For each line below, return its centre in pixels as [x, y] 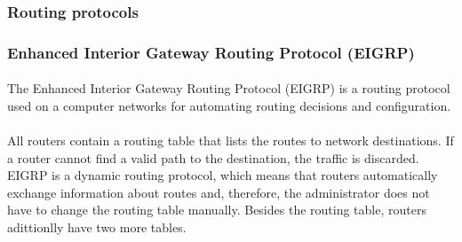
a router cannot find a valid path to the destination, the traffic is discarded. [213, 157]
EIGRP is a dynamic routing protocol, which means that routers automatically [223, 175]
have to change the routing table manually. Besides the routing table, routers [217, 210]
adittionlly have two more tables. [97, 227]
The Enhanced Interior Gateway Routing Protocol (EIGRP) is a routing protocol [229, 88]
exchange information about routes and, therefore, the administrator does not [219, 192]
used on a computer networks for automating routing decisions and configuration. [229, 105]
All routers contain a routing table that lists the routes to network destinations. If [231, 141]
